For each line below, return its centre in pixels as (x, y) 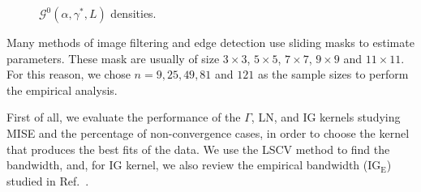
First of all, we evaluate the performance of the (124, 117)
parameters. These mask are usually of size (113, 58)
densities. (133, 13)
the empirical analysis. (62, 90)
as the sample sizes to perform (333, 74)
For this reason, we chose (69, 74)
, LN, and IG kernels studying (326, 117)
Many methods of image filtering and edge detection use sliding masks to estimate (210, 42)
